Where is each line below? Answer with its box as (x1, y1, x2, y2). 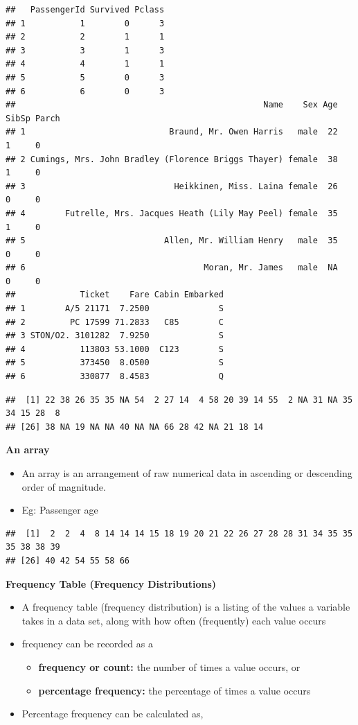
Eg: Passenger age (21, 503, 98, 517)
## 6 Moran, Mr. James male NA (6, 263, 338, 273)
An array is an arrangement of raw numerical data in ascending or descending (21, 466, 352, 480)
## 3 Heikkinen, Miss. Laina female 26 (6, 181, 338, 191)
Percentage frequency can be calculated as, (21, 706, 204, 721)
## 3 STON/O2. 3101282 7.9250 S (6, 331, 224, 341)
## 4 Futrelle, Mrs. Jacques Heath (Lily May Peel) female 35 (6, 208, 338, 218)
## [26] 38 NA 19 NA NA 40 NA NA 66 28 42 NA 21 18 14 (6, 421, 264, 432)
